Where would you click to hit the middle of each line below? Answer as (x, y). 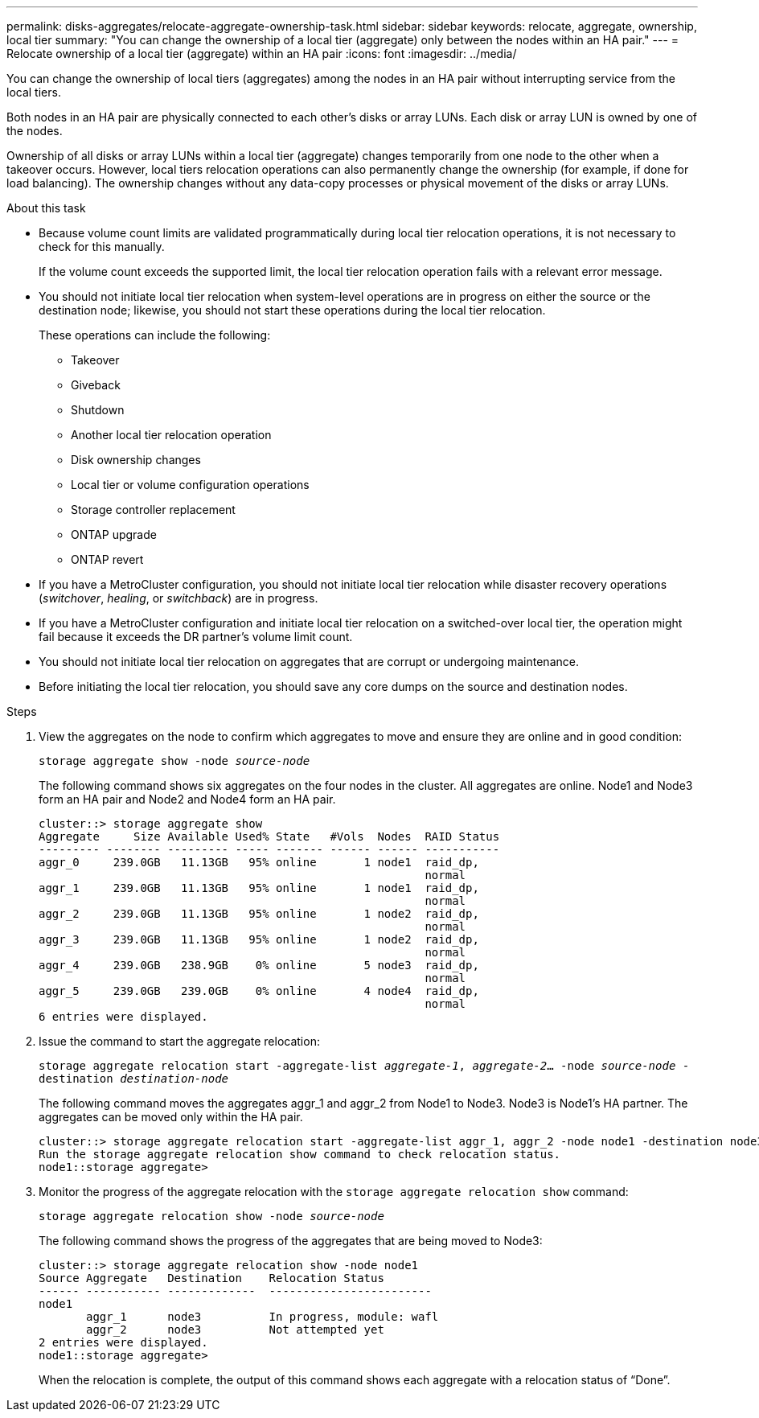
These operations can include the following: (155, 335)
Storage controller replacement (153, 510)
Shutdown (98, 410)
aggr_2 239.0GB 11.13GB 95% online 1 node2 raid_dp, (259, 914)
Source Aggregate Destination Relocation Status (211, 1278)
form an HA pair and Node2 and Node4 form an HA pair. (187, 799)
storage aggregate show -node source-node (174, 761)
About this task (46, 208)
